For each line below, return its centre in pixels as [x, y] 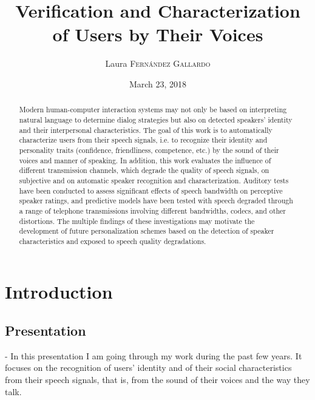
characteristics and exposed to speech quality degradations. [113, 241]
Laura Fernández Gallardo [158, 63]
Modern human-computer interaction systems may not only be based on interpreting [153, 110]
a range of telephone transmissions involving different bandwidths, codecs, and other [152, 210]
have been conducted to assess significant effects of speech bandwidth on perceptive [151, 190]
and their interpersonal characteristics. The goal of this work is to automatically [146, 130]
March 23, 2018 [158, 83]
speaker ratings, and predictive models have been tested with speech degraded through [156, 201]
